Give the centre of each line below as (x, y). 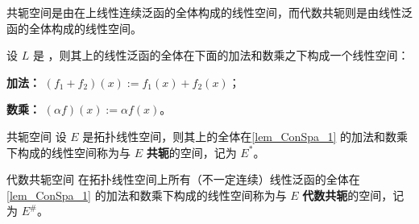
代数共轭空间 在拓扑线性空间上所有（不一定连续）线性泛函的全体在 (183, 179)
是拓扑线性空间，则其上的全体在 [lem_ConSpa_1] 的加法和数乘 (245, 136)
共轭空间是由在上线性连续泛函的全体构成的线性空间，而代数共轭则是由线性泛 (209, 12)
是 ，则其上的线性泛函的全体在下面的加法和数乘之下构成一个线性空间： (221, 55)
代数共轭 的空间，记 (353, 195)
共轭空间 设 (37, 136)
